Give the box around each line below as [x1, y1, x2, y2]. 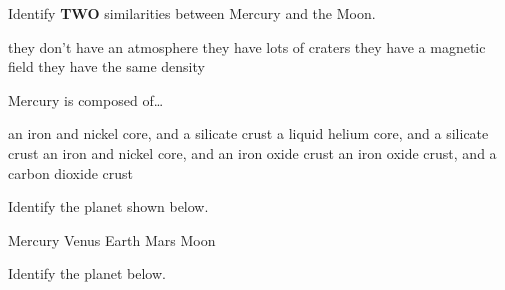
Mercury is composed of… [8, 89, 164, 110]
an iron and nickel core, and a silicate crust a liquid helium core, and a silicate [8, 123, 489, 144]
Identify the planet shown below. [8, 196, 209, 217]
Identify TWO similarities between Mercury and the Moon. [8, 3, 376, 23]
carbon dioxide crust [8, 162, 134, 183]
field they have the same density [8, 56, 205, 77]
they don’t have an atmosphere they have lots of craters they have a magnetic [8, 36, 486, 57]
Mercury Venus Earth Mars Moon [8, 229, 216, 250]
